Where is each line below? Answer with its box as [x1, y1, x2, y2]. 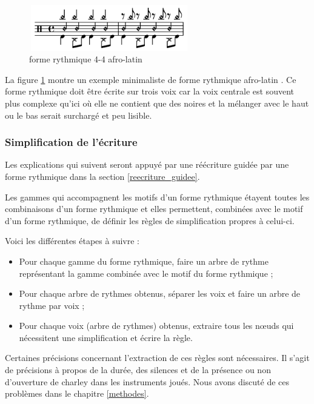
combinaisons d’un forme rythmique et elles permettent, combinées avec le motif [5, 202, 303, 215]
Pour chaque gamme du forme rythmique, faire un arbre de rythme [19, 254, 269, 267]
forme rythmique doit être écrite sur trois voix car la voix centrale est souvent [5, 85, 294, 98]
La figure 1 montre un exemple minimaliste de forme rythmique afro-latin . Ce [5, 73, 296, 85]
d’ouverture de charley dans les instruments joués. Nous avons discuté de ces [5, 375, 290, 388]
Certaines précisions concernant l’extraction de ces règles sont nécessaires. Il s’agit [5, 351, 310, 364]
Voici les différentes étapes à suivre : [5, 234, 140, 247]
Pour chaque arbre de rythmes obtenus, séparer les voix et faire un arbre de [19, 287, 301, 300]
